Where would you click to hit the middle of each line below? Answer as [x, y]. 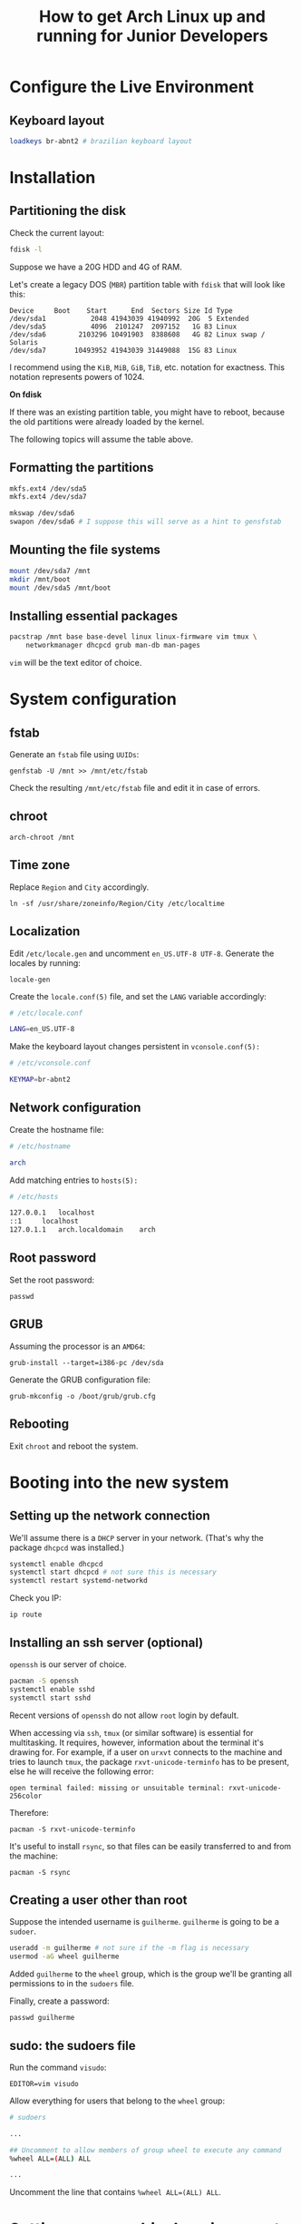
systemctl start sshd [50, 1698]
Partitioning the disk [68, 211]
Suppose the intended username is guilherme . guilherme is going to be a [144, 1922]
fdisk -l [26, 249]
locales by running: [45, 962]
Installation [53, 178]
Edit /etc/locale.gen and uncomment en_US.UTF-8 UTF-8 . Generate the [142, 953]
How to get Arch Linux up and [152, 17]
